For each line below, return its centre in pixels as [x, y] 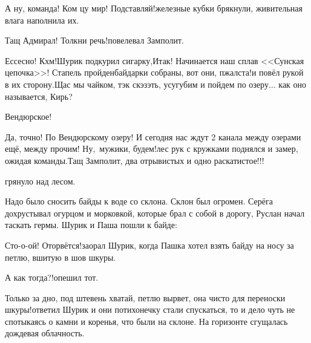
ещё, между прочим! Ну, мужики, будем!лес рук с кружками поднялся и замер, [152, 149]
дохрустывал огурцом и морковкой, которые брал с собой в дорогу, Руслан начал [155, 213]
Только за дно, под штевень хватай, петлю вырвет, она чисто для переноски [145, 297]
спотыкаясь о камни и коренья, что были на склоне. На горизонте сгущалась [146, 321]
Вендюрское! [28, 116]
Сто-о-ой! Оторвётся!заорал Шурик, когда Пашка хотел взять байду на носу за [149, 245]
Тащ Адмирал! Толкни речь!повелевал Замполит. [94, 40]
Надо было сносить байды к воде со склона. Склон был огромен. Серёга [139, 201]
